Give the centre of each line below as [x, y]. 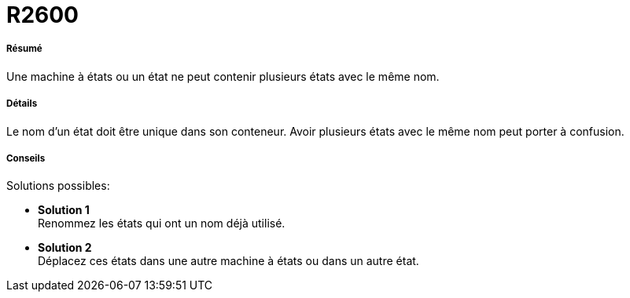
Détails [22, 104]
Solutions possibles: [58, 186]
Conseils [26, 158]
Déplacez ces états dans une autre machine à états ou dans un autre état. [228, 261]
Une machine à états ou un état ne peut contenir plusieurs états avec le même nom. [223, 76]
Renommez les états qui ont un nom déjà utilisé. [162, 223]
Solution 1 [64, 210]
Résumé [24, 49]
